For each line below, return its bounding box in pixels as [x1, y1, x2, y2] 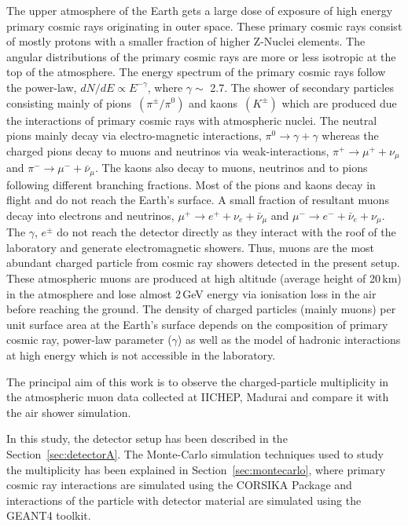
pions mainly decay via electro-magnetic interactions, [6, 127, 262, 144]
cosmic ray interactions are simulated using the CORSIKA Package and [6, 477, 352, 493]
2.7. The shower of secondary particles [210, 79, 394, 95]
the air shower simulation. [6, 404, 131, 420]
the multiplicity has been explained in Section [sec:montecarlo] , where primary [6, 461, 386, 477]
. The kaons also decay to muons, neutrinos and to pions [94, 159, 368, 176]
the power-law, [6, 79, 77, 95]
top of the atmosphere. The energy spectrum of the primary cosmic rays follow [6, 64, 386, 80]
